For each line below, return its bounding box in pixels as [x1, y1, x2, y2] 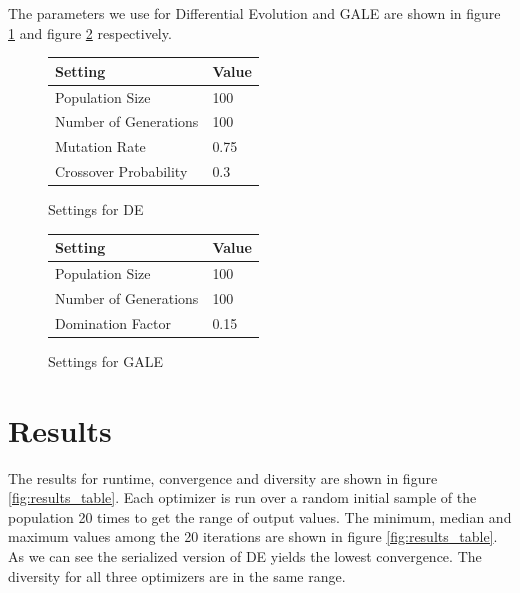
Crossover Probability [55, 161, 188, 182]
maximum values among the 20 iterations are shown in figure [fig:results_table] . [8, 526, 498, 547]
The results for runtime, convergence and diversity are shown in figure [8, 467, 438, 488]
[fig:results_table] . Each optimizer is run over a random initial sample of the [8, 487, 477, 508]
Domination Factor [55, 312, 171, 333]
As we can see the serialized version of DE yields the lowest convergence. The [8, 545, 482, 566]
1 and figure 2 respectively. [8, 22, 172, 43]
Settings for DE [48, 199, 144, 220]
